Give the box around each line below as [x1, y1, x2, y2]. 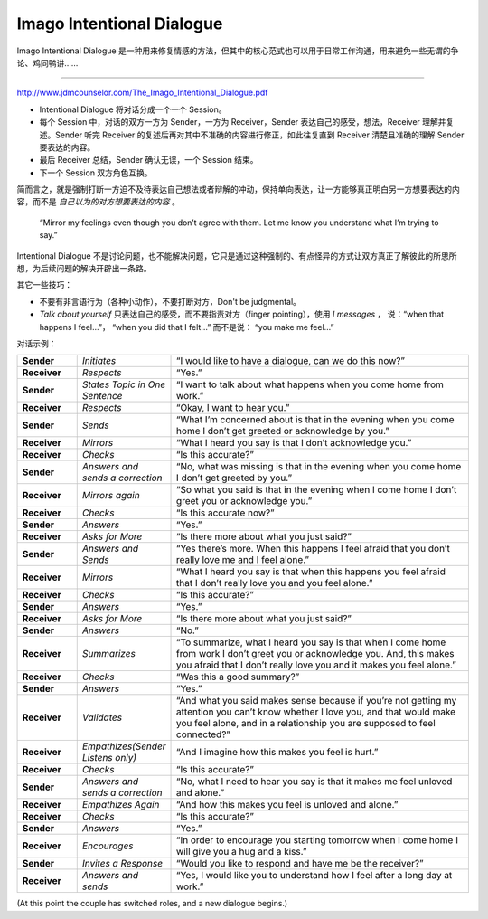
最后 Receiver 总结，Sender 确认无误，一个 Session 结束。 [39, 155, 258, 166]
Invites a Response [81, 857, 163, 870]
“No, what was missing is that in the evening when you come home [176, 460, 462, 473]
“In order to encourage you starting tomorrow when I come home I [176, 834, 458, 847]
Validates [81, 711, 122, 724]
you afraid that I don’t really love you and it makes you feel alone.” [176, 658, 456, 671]
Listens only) [81, 752, 137, 764]
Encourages [81, 839, 135, 852]
